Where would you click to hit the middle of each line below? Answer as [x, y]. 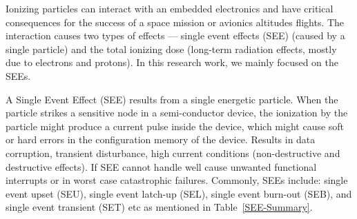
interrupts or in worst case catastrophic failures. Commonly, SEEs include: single [177, 180]
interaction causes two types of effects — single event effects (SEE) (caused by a [175, 35]
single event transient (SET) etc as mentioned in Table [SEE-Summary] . [159, 207]
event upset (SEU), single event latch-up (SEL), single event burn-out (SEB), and [179, 193]
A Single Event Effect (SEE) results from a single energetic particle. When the [172, 99]
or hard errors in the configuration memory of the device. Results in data [161, 139]
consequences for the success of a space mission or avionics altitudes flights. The [175, 22]
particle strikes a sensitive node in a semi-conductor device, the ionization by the [177, 113]
